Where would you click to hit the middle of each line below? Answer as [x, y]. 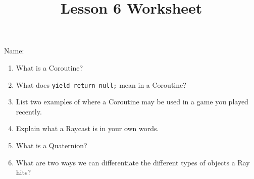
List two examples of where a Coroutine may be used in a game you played [132, 102]
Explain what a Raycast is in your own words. [87, 128]
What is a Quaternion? [52, 145]
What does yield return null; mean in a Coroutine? [101, 84]
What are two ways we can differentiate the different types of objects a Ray [133, 162]
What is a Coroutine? [49, 67]
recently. [29, 111]
